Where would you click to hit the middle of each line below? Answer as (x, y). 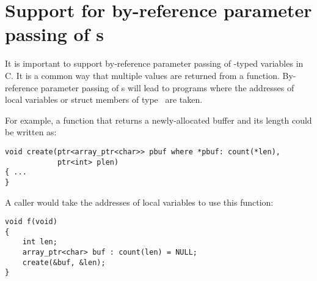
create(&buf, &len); (64, 262)
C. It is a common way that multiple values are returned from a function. (142, 75)
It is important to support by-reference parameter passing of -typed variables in (154, 63)
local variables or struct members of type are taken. (104, 99)
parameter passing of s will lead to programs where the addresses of (167, 87)
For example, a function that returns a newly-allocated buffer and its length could (158, 120)
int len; (40, 242)
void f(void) (31, 222)
